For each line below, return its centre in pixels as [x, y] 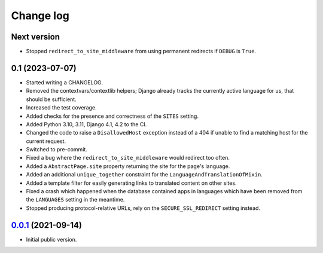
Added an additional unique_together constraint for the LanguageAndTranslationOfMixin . [144, 175]
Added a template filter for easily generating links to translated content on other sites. [131, 183]
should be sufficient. [51, 99]
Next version [35, 37]
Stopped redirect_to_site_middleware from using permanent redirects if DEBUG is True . [141, 51]
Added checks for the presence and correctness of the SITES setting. [112, 116]
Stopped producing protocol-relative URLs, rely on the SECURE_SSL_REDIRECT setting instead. [143, 208]
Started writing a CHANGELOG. [65, 82]
